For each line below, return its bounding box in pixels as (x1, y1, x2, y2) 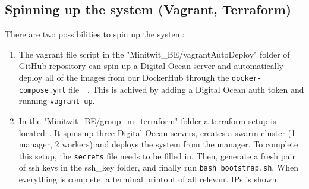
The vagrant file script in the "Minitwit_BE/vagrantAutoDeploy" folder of (18, 48, 290, 60)
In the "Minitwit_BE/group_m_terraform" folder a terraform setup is (18, 114, 276, 127)
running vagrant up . (18, 94, 95, 107)
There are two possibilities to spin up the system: (5, 28, 185, 40)
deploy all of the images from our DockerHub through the (18, 71, 229, 83)
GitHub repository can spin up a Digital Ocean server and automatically (18, 59, 284, 72)
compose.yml (18, 86, 66, 94)
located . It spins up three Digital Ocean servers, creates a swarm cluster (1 (18, 126, 296, 138)
